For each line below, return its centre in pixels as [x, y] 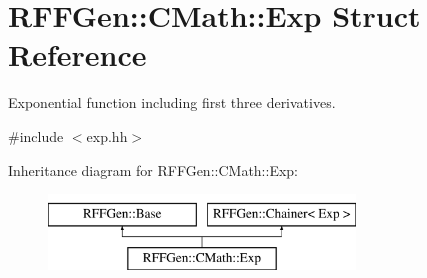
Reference [77, 54]
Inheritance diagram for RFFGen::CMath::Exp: [153, 169]
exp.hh [107, 135]
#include [36, 135]
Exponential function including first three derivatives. [172, 102]
